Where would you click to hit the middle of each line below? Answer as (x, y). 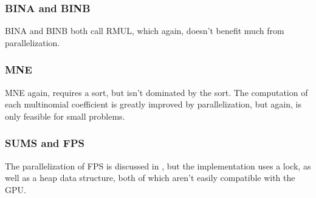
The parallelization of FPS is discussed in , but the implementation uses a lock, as (158, 166)
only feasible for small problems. (65, 116)
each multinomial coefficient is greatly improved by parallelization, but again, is (153, 104)
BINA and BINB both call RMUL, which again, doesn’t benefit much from (145, 31)
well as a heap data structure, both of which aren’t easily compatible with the (150, 178)
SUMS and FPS (45, 143)
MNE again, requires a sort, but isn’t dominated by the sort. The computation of (156, 92)
